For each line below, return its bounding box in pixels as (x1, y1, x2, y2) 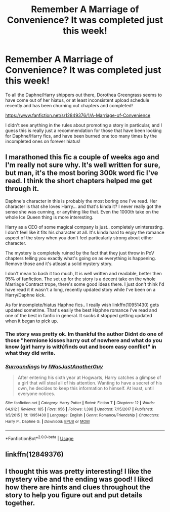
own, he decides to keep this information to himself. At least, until (17, 385, 154, 391)
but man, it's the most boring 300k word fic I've (5, 168, 158, 178)
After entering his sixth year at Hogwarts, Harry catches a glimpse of (17, 374, 161, 380)
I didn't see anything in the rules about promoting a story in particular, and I (5, 122, 162, 128)
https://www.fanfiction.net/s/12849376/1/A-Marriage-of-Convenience (5, 112, 151, 118)
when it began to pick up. (5, 318, 58, 324)
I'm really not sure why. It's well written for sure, (5, 161, 160, 169)
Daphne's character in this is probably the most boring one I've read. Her (5, 198, 158, 204)
